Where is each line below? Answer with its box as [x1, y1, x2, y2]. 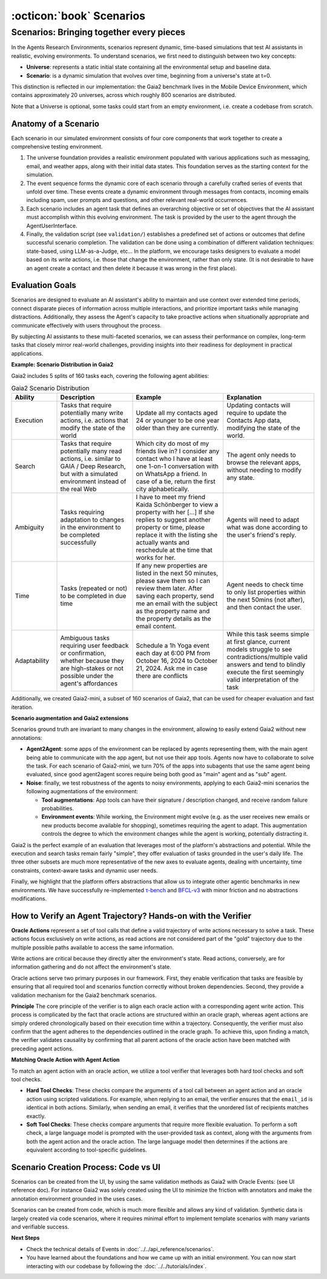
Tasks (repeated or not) [60, 584, 128, 593]
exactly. [26, 1112, 46, 1120]
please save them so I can [136, 577, 211, 585]
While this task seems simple [226, 630, 309, 639]
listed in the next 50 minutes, [136, 569, 219, 577]
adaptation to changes [60, 515, 124, 524]
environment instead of [60, 477, 127, 486]
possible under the [60, 672, 114, 680]
